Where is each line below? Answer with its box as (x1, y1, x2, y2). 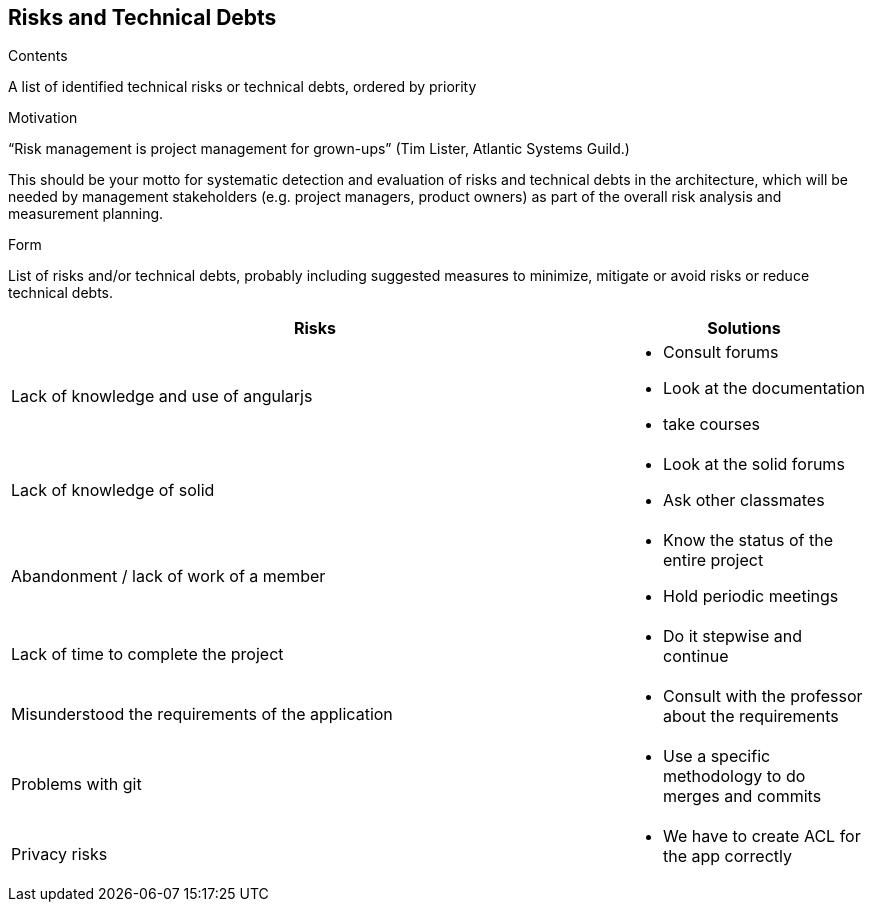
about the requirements (662, 706, 839, 727)
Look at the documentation (662, 378, 865, 399)
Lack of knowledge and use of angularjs (11, 386, 313, 407)
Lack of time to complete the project (11, 644, 284, 665)
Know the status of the (662, 530, 834, 551)
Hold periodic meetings (662, 586, 839, 607)
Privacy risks (11, 844, 108, 865)
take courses (662, 414, 760, 435)
